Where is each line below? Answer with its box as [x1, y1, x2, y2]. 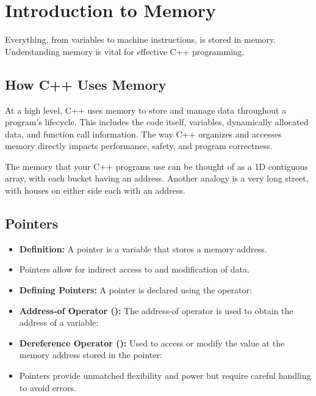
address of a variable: [19, 316, 99, 329]
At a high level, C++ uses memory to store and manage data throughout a [5, 103, 287, 116]
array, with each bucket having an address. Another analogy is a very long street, [5, 172, 309, 185]
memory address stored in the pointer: [19, 348, 162, 361]
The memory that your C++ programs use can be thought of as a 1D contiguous [5, 159, 308, 172]
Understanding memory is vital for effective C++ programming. [5, 45, 245, 57]
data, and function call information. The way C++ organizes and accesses [5, 127, 282, 140]
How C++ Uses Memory [5, 75, 167, 94]
